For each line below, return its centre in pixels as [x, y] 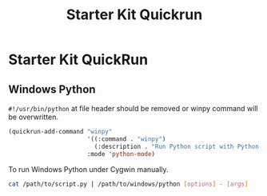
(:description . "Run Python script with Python [177, 146]
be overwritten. [33, 117]
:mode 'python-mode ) [121, 154]
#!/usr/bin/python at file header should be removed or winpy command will [133, 108]
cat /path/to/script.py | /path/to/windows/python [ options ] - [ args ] [128, 184]
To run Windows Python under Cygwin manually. [89, 169]
